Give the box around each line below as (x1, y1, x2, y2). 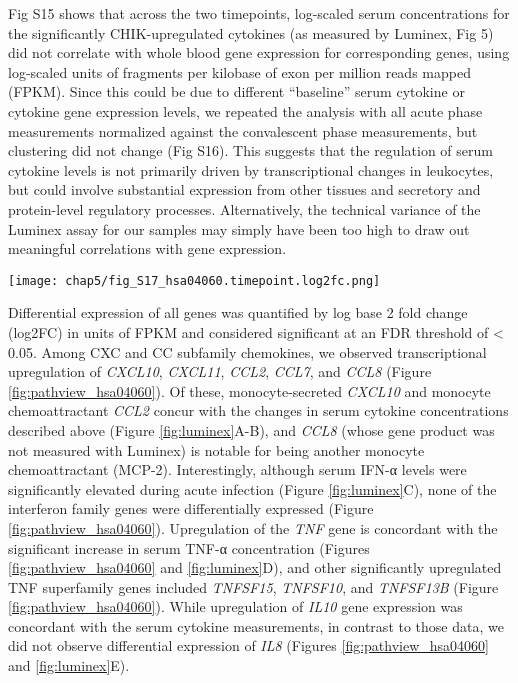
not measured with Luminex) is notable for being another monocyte (8, 439, 425, 460)
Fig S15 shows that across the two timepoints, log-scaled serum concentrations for (8, 3, 510, 23)
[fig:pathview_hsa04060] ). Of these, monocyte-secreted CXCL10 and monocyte (8, 380, 491, 401)
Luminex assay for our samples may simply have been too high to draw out (8, 218, 470, 239)
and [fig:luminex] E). (8, 655, 130, 676)
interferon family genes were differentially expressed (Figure (8, 498, 374, 519)
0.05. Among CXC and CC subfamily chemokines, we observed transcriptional (8, 341, 487, 362)
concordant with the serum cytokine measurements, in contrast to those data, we (8, 615, 504, 636)
